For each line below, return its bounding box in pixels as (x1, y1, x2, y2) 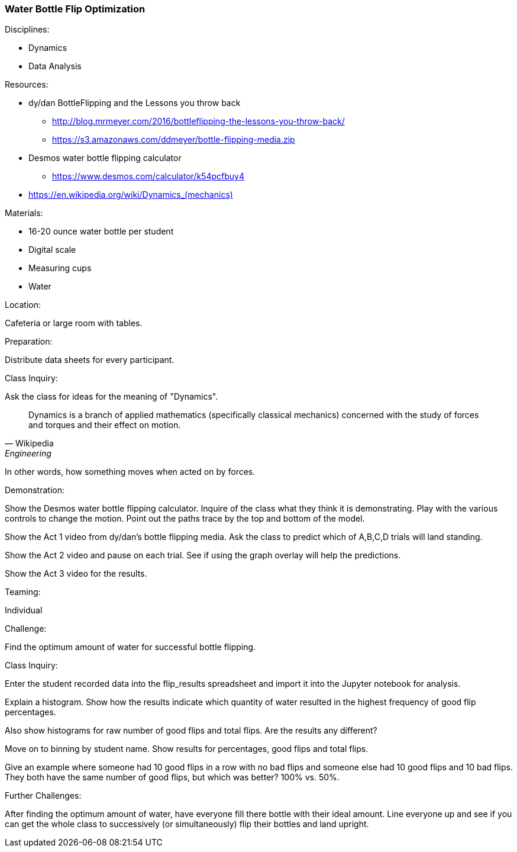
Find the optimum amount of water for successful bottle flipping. (5, 642, 256, 652)
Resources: (5, 79, 49, 90)
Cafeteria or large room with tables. (5, 318, 143, 329)
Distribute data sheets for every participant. (5, 355, 175, 365)
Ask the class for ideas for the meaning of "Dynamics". (5, 391, 218, 402)
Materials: (5, 208, 43, 218)
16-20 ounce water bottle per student (28, 226, 174, 237)
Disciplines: (5, 24, 50, 35)
